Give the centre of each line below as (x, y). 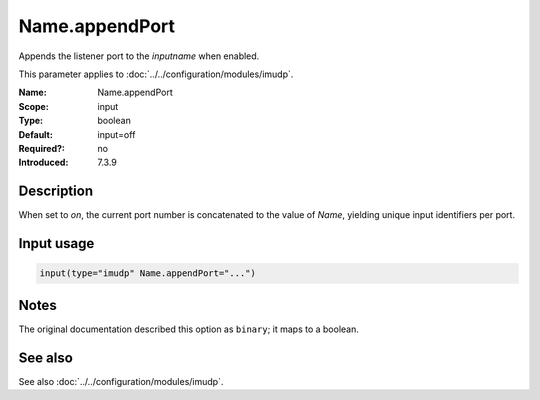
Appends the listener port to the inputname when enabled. (139, 56)
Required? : (41, 148)
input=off (116, 134)
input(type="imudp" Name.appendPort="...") (148, 273)
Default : (36, 134)
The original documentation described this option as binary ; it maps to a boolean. (189, 329)
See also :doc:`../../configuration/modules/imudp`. (121, 381)
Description (56, 191)
